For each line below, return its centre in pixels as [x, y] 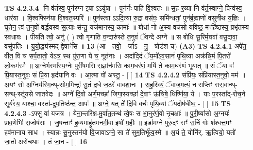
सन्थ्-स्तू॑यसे [19, 94]
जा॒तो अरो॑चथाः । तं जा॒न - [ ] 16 [46, 141]
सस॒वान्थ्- [226, 84]
